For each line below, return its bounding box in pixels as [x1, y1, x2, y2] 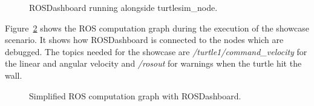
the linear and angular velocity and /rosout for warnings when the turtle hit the [5, 57, 302, 70]
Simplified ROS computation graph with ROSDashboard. [29, 89, 241, 102]
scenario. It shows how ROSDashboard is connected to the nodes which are [5, 33, 284, 46]
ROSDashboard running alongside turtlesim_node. [29, 1, 218, 13]
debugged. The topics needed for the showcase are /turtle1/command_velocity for [5, 45, 307, 58]
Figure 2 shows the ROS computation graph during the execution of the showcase [5, 21, 309, 34]
